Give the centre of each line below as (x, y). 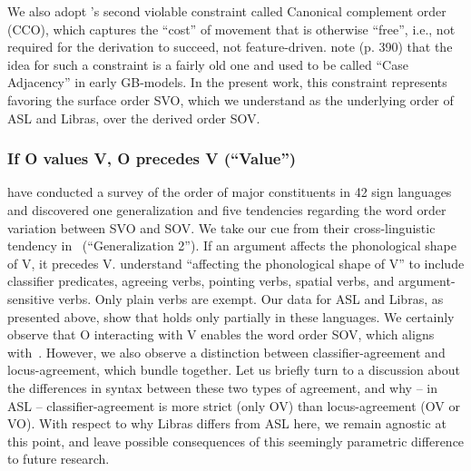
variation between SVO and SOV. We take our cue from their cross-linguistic (221, 227)
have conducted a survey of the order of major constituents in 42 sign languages (230, 192)
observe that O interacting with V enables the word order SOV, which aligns (221, 334)
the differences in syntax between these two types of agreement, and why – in (222, 387)
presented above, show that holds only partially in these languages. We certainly (231, 316)
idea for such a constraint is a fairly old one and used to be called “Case (208, 64)
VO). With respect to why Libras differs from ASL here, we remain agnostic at (227, 423)
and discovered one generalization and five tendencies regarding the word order (227, 209)
